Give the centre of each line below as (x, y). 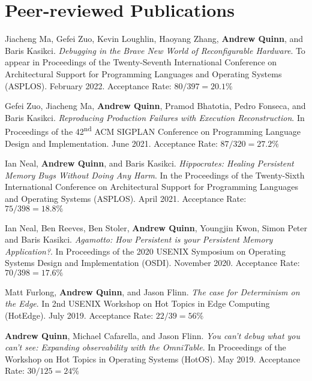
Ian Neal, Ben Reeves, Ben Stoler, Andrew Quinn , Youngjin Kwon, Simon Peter (156, 227)
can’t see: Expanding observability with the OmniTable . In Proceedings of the (145, 347)
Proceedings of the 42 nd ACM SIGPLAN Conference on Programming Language (153, 130)
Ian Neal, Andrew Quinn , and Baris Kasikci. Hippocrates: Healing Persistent (149, 163)
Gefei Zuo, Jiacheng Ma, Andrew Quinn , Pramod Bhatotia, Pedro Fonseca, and (155, 106)
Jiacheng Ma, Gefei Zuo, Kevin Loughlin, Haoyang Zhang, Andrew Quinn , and (154, 39)
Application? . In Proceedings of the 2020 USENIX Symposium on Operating (145, 251)
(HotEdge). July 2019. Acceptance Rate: (79, 315)
